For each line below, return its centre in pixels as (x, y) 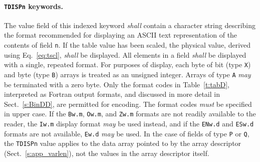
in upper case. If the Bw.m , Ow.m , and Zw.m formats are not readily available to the (130, 114)
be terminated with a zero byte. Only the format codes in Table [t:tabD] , (117, 84)
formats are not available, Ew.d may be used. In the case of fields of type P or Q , (127, 133)
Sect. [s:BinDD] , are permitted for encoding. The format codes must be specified (128, 104)
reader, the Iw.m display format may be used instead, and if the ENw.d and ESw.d (129, 124)
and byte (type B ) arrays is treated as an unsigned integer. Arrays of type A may (127, 74)
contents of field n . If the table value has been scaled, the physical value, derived (127, 45)
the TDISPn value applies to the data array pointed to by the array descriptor (123, 143)
